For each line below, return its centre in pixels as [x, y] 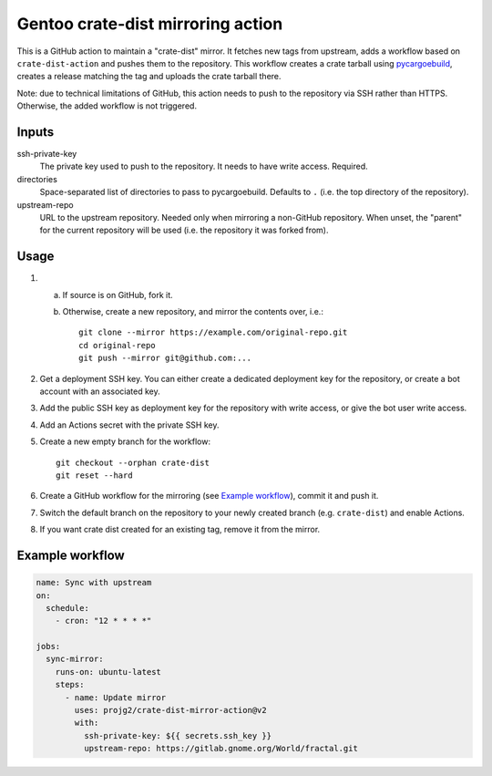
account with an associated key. [100, 391]
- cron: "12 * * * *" [103, 621]
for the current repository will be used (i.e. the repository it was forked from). [184, 230]
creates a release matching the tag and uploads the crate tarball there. [149, 77]
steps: [70, 685]
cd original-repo [117, 345]
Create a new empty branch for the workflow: [125, 441]
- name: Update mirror [116, 697]
